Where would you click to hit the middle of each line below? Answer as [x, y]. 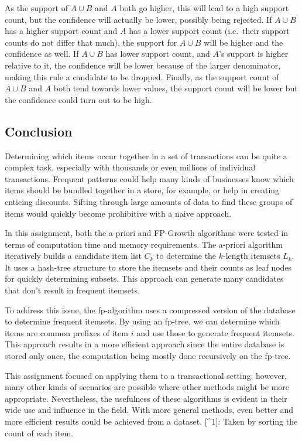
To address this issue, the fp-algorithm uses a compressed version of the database [150, 310]
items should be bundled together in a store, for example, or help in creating [142, 190]
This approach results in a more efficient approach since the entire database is [145, 344]
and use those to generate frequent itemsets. [215, 332]
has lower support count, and [158, 54]
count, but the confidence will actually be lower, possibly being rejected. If [138, 19]
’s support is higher [254, 54]
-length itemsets [252, 256]
